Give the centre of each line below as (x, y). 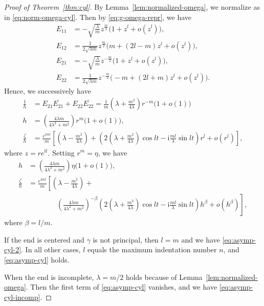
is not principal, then (126, 239)
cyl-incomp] (22, 297)
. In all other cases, (51, 249)
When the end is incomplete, (49, 277)
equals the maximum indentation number (152, 249)
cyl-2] (13, 249)
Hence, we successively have (48, 90)
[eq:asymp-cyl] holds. (37, 259)
